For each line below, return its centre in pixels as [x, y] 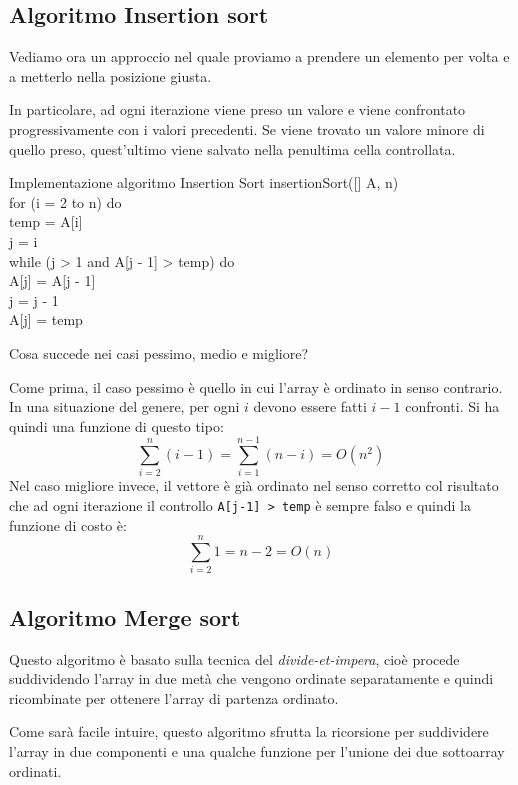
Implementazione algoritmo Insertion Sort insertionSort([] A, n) [204, 182]
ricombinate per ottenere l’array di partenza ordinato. [174, 697]
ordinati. [35, 770]
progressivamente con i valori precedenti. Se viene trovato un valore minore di [247, 128]
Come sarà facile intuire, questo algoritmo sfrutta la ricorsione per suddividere [249, 731]
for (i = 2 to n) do [65, 201]
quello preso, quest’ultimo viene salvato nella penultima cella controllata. [232, 148]
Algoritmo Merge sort [125, 616]
